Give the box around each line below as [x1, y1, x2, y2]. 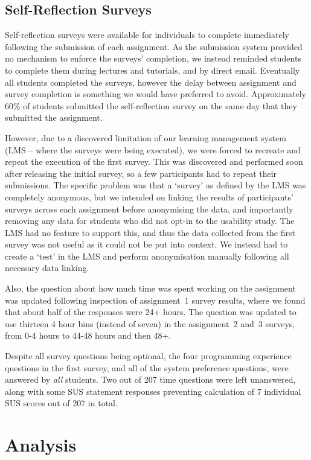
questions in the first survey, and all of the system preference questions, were [5, 361, 289, 374]
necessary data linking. [5, 261, 89, 274]
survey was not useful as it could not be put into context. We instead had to [5, 238, 288, 251]
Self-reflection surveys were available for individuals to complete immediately [5, 28, 289, 41]
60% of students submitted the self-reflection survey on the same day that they [5, 99, 297, 112]
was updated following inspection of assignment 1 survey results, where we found [5, 293, 306, 306]
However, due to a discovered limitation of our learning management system [5, 131, 286, 144]
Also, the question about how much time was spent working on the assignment [5, 282, 296, 295]
